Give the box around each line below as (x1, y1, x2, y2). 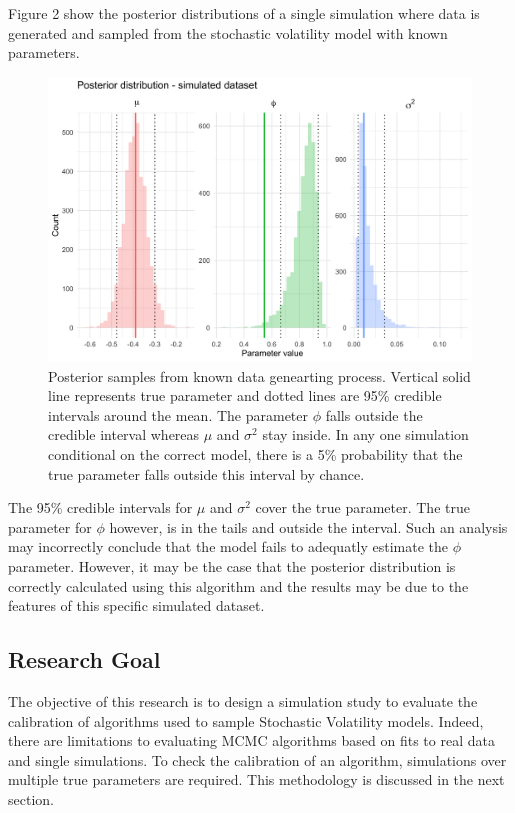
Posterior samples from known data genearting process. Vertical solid (48, 365, 471, 386)
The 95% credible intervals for (8, 497, 193, 518)
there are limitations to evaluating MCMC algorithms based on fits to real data (8, 730, 495, 751)
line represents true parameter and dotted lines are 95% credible (48, 385, 442, 406)
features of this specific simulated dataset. (8, 595, 265, 616)
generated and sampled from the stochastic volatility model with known (8, 22, 448, 43)
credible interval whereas (48, 424, 200, 445)
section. (8, 788, 54, 809)
